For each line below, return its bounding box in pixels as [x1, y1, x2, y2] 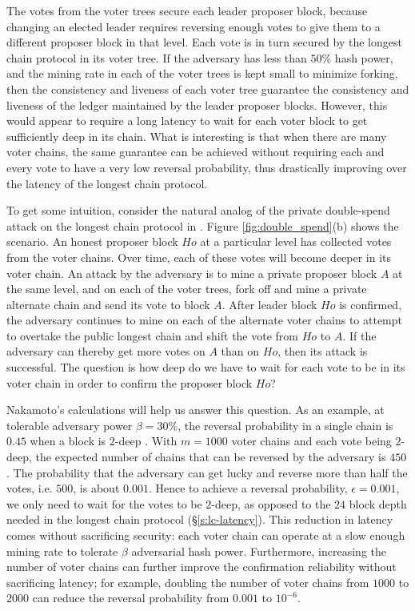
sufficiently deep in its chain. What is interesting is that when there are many [6, 127, 387, 144]
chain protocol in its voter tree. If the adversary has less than [6, 49, 307, 66]
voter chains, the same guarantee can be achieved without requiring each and [6, 143, 385, 160]
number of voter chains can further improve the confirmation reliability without [6, 558, 397, 575]
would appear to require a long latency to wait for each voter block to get [6, 112, 368, 129]
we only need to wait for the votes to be [6, 495, 202, 512]
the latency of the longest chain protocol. [6, 175, 208, 191]
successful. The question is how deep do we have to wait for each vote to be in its [6, 359, 405, 376]
